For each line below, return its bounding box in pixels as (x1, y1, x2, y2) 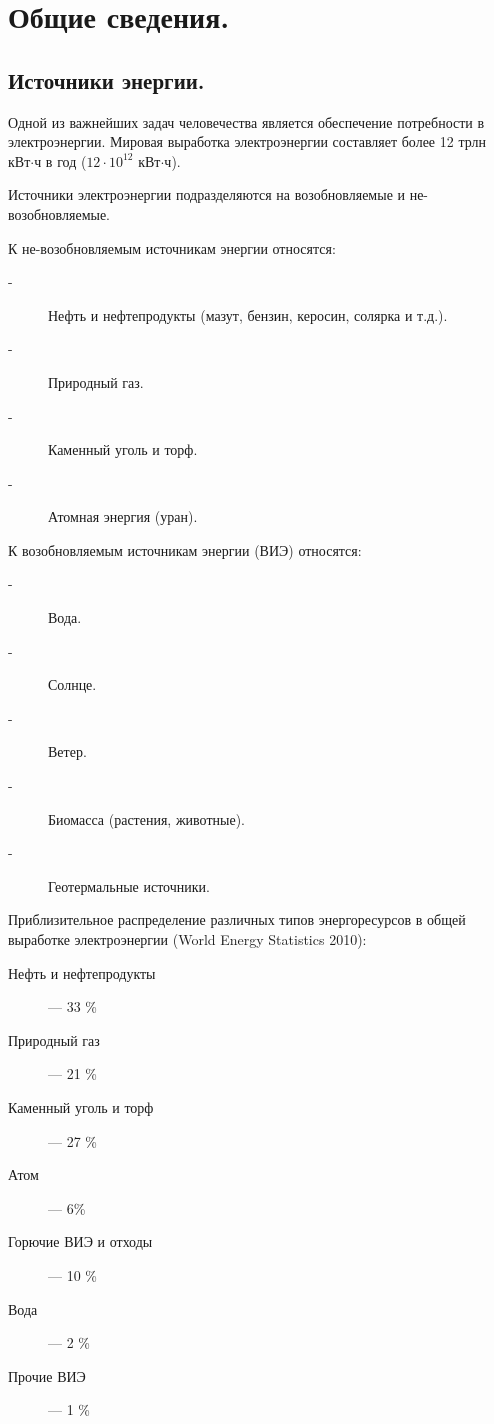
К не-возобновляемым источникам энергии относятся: (8, 237, 336, 258)
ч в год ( (34, 150, 87, 171)
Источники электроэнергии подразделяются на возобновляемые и (8, 184, 406, 205)
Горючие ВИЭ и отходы (8, 1231, 153, 1252)
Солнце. (48, 674, 97, 695)
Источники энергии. (8, 64, 205, 95)
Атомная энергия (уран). (48, 506, 198, 527)
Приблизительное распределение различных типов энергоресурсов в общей (8, 909, 466, 930)
